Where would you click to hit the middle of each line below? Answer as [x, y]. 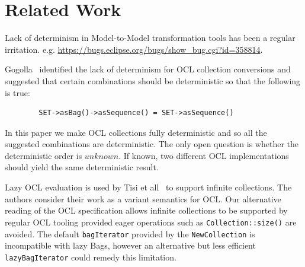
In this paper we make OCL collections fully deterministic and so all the [136, 132]
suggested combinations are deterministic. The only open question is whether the [152, 144]
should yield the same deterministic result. [82, 167]
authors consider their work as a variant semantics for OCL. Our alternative [143, 198]
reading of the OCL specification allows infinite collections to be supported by [146, 210]
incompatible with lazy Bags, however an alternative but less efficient [130, 245]
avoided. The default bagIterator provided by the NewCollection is [130, 233]
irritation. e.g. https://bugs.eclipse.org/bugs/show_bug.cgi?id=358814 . [134, 49]
